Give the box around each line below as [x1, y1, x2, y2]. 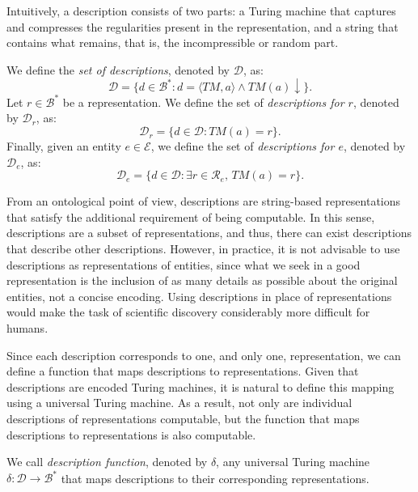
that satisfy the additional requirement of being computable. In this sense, [6, 208, 375, 225]
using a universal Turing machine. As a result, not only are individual [6, 394, 353, 411]
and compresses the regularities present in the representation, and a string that [6, 18, 399, 35]
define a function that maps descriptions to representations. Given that [6, 363, 359, 380]
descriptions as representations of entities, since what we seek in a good [6, 256, 361, 273]
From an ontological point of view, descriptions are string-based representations [6, 193, 401, 210]
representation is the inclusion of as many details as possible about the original [6, 272, 398, 289]
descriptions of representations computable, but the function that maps [6, 409, 360, 426]
